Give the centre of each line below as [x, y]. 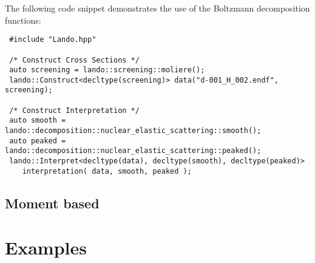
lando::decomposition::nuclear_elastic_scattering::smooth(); [133, 131]
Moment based [52, 203]
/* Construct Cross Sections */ [74, 60]
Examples [46, 248]
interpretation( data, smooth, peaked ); [107, 171]
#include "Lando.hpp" [53, 40]
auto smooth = [38, 121]
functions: [23, 20]
